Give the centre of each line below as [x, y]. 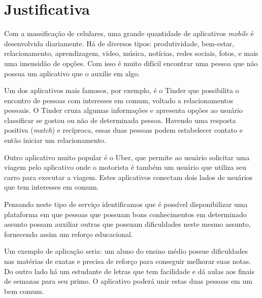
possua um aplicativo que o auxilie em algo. [72, 73]
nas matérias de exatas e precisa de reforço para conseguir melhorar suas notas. [128, 261]
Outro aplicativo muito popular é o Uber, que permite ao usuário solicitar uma [127, 157]
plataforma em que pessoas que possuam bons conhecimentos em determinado [125, 214]
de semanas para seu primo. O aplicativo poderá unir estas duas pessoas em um [128, 281]
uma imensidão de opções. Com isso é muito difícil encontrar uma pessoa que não [131, 63]
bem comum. [24, 291]
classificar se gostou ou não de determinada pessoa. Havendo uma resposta [120, 120]
